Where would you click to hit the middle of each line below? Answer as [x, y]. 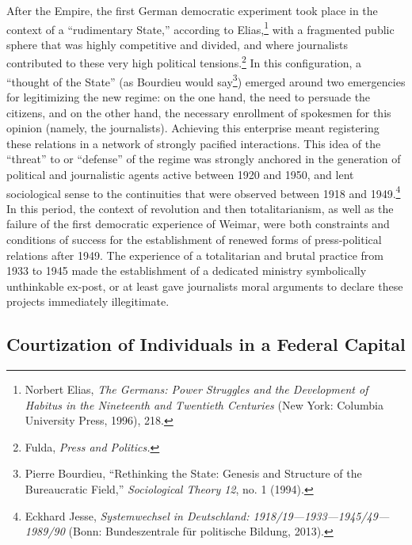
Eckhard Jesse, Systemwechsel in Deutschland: [137, 515]
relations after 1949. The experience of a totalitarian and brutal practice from [195, 255]
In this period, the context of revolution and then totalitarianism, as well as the [200, 208]
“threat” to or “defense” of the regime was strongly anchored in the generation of [204, 159]
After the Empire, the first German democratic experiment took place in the [192, 10]
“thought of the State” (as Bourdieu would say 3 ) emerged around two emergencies [206, 80]
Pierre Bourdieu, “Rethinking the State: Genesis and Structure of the [193, 473]
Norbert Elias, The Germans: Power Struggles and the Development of [196, 389]
